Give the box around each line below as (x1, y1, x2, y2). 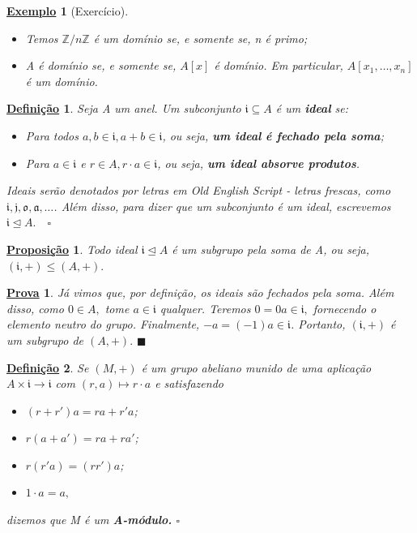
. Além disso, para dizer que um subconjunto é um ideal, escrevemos (53, 197, 391, 214)
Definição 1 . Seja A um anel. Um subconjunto (6, 100, 241, 117)
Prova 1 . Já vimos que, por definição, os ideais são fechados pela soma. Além (6, 284, 394, 301)
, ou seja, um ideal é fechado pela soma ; (162, 127, 384, 144)
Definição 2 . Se (6, 359, 89, 376)
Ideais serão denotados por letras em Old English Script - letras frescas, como (6, 182, 391, 199)
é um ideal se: (275, 100, 349, 117)
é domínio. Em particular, (214, 57, 343, 74)
